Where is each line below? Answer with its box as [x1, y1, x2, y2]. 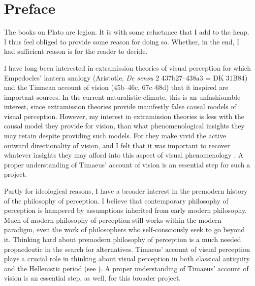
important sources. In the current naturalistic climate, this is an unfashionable [4, 91, 241, 102]
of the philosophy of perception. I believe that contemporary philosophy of [4, 195, 228, 205]
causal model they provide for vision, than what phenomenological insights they [4, 121, 245, 131]
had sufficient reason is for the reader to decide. [4, 46, 148, 56]
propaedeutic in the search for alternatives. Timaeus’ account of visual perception [4, 244, 250, 254]
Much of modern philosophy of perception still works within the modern [4, 214, 222, 225]
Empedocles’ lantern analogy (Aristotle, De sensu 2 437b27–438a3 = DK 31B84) [4, 72, 248, 82]
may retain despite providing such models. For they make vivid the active [4, 130, 226, 141]
